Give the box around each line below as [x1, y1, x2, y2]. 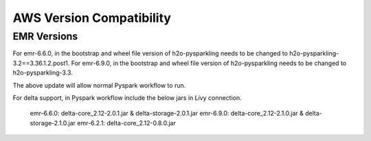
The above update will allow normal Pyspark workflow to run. [12, 81, 186, 89]
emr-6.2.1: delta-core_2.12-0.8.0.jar [76, 118, 177, 127]
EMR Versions [12, 30, 78, 42]
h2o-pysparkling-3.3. [12, 68, 74, 77]
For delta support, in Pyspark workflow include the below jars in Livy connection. [12, 93, 242, 102]
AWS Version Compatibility [12, 10, 172, 25]
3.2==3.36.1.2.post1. [12, 59, 70, 67]
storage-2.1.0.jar [30, 118, 76, 127]
